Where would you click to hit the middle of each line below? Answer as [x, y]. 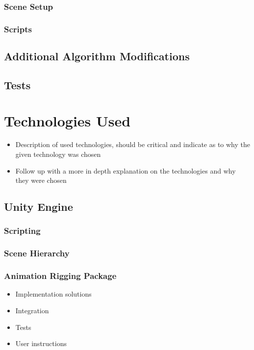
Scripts [18, 29]
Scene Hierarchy [37, 253]
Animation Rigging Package [60, 276]
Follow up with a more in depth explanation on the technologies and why [126, 170]
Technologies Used [67, 121]
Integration [32, 311]
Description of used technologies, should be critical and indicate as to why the [133, 144]
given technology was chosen [58, 154]
